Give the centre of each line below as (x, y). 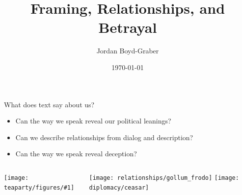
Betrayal (128, 27)
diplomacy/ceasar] (119, 187)
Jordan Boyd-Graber (128, 51)
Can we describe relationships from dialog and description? (104, 137)
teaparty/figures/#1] (39, 187)
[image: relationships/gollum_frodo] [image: (164, 178)
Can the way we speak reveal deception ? (76, 154)
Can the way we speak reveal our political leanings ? (93, 121)
